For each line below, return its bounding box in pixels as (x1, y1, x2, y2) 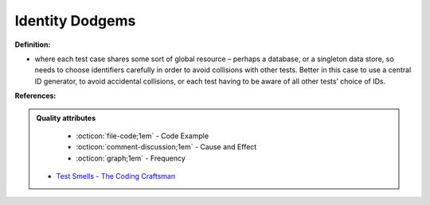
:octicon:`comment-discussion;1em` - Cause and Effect (76, 142, 257, 152)
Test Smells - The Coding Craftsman (56, 172, 175, 181)
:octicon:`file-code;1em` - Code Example (76, 131, 209, 141)
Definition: (14, 40, 51, 49)
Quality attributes (36, 113, 96, 122)
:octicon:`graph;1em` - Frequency (76, 153, 186, 163)
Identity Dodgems (14, 12, 136, 29)
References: (14, 91, 57, 101)
